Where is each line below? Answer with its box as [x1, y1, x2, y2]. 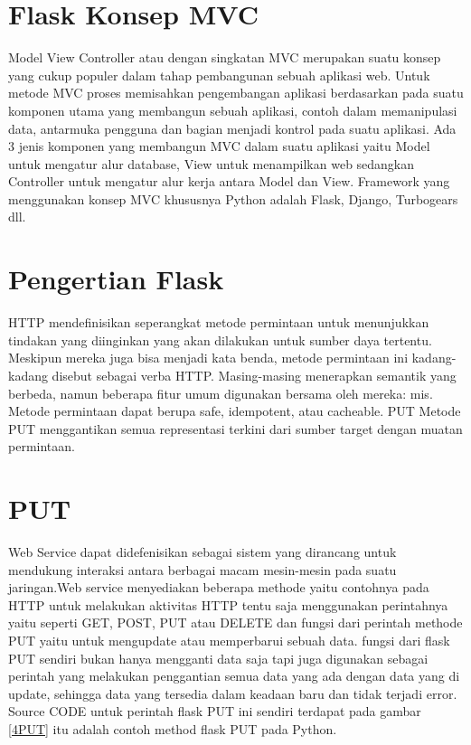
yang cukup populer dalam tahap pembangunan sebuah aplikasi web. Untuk [8, 65, 430, 84]
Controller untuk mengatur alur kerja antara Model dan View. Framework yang [8, 172, 450, 191]
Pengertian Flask [8, 260, 224, 297]
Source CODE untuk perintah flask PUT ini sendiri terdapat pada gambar [8, 702, 421, 721]
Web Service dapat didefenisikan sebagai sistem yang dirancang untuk [8, 542, 397, 561]
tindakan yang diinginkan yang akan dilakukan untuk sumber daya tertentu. [8, 330, 432, 349]
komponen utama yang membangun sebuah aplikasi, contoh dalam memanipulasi [8, 100, 457, 119]
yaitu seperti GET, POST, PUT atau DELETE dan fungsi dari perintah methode [8, 613, 463, 632]
